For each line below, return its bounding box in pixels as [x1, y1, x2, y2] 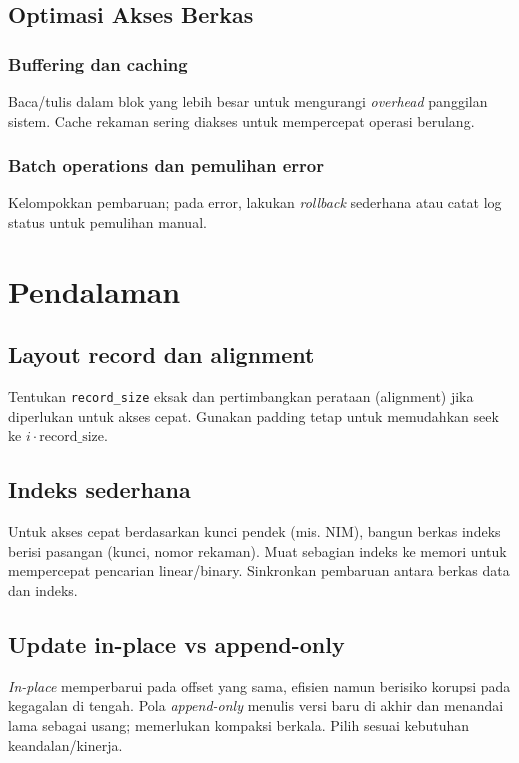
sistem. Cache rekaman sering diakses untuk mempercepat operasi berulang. [8, 110, 475, 131]
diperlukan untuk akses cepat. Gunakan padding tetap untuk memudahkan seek [8, 405, 499, 426]
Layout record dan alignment [8, 339, 315, 370]
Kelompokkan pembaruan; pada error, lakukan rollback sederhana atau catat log [8, 192, 502, 213]
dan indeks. [8, 580, 78, 600]
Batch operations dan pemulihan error [8, 153, 324, 178]
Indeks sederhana [8, 474, 191, 505]
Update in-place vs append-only [8, 628, 345, 659]
